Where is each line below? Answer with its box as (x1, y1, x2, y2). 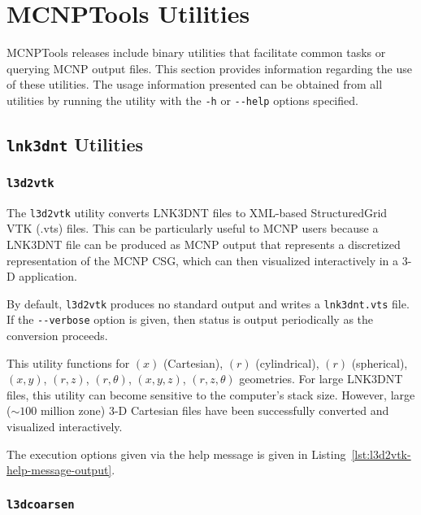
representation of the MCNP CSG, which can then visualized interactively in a (7, 251, 399, 268)
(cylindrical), (255, 354, 319, 371)
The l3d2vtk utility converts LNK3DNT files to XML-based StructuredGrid (7, 203, 388, 220)
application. (19, 268, 77, 285)
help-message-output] (7, 461, 112, 478)
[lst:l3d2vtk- (351, 445, 411, 462)
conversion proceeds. (7, 327, 108, 344)
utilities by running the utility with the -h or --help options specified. (7, 91, 358, 108)
